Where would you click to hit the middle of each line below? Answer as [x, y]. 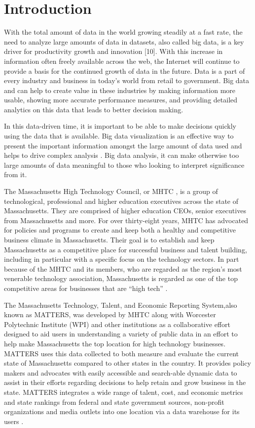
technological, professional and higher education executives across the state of [121, 201]
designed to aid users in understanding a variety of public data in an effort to [121, 334]
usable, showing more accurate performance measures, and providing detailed [121, 100]
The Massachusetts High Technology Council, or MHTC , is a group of [111, 191]
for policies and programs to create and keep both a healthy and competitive [120, 230]
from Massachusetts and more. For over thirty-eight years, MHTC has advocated [126, 220]
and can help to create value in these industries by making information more [120, 90]
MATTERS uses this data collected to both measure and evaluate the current [122, 353]
